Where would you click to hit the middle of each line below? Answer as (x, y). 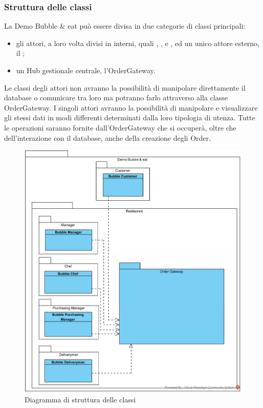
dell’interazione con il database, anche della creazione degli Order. (107, 137)
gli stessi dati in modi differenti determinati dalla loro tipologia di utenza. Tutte (130, 117)
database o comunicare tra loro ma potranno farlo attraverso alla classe (116, 98)
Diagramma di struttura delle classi (80, 400)
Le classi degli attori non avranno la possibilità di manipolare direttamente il (125, 87)
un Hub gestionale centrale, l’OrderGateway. (86, 70)
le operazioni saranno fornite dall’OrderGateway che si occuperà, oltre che (120, 127)
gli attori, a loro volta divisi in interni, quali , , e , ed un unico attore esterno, (138, 43)
